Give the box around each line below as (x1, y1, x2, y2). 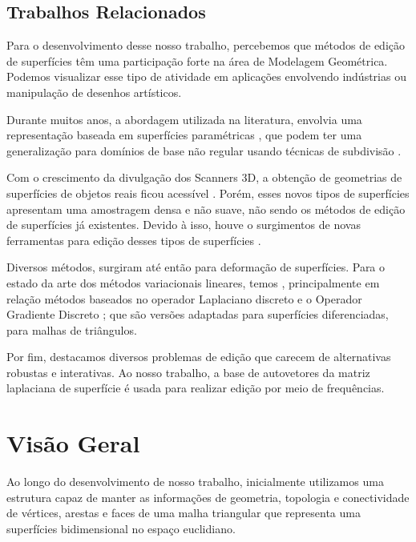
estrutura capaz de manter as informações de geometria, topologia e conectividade (6, 488, 410, 505)
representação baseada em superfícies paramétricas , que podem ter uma (6, 126, 362, 143)
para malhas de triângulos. (6, 321, 137, 338)
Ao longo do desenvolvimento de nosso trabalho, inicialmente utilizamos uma (6, 473, 384, 490)
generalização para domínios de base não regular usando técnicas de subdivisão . (6, 142, 402, 159)
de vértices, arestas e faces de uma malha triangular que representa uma (6, 504, 361, 521)
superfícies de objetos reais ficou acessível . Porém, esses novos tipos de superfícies (6, 184, 410, 201)
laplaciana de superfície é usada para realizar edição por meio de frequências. (6, 379, 385, 396)
